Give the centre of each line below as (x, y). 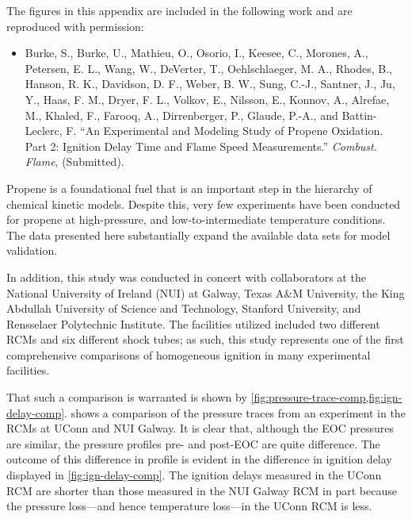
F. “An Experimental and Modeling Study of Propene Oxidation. (225, 131)
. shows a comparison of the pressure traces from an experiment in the (235, 412)
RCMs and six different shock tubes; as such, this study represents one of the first (205, 339)
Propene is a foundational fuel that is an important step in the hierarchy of (189, 188)
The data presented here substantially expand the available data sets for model (198, 235)
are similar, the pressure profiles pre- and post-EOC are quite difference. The (193, 443)
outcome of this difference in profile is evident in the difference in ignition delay (199, 459)
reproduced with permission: (75, 26)
